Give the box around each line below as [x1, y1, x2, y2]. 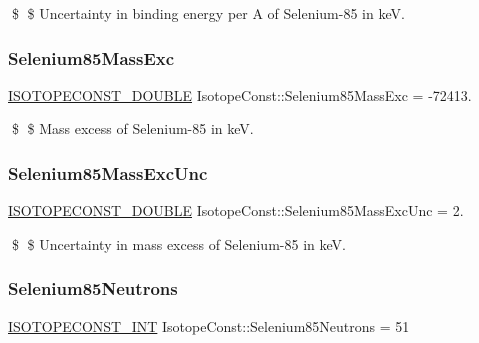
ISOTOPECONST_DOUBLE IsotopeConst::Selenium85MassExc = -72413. [8, 84, 472, 105]
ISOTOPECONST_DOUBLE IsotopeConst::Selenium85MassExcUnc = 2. [8, 200, 464, 221]
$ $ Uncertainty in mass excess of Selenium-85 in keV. [11, 233, 346, 254]
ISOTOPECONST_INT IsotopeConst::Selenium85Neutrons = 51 [8, 315, 410, 336]
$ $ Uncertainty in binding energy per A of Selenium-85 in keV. [11, 3, 405, 23]
